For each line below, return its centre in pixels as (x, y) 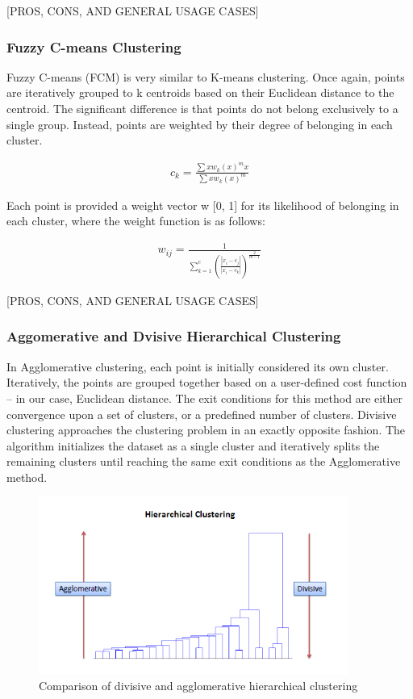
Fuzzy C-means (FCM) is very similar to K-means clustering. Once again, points (206, 76)
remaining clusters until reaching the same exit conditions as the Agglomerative (204, 461)
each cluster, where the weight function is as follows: (136, 221)
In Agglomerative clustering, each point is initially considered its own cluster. (198, 366)
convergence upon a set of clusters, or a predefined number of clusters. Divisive (202, 414)
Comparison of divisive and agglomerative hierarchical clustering (198, 686)
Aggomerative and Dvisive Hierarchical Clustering (174, 336)
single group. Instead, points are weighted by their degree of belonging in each (200, 124)
